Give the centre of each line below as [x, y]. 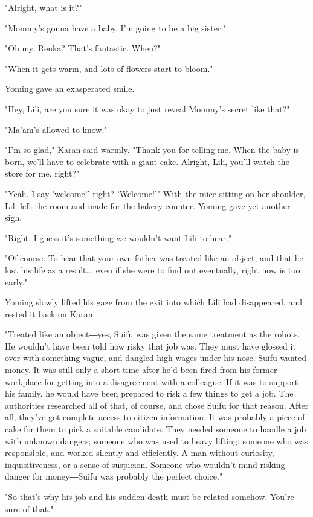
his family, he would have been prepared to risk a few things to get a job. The [149, 393]
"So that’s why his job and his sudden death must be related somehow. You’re [150, 496]
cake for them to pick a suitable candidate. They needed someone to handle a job [156, 429]
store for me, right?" [42, 173]
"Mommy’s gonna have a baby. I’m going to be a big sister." [116, 28]
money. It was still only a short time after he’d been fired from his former [141, 370]
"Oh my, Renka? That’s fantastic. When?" [83, 48]
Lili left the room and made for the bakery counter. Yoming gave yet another [148, 205]
